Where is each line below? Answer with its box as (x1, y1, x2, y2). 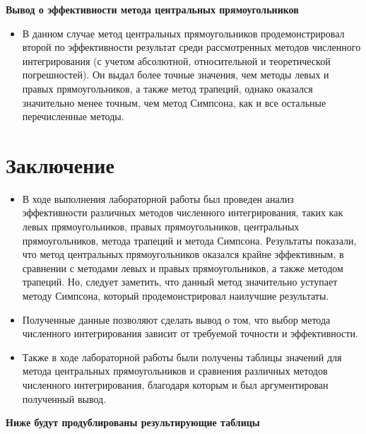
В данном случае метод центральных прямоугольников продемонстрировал (22, 25, 345, 40)
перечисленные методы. (22, 109, 124, 124)
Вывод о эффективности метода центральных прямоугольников (6, 2, 299, 16)
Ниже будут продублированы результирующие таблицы (6, 415, 260, 430)
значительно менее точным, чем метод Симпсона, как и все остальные (22, 95, 326, 110)
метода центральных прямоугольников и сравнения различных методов (22, 363, 328, 378)
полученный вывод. (22, 391, 107, 406)
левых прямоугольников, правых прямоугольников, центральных (22, 219, 300, 234)
